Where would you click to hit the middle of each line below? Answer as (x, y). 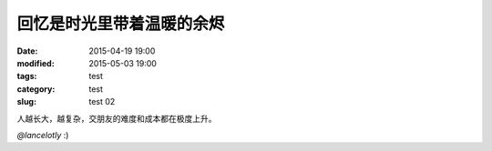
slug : (26, 102)
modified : (36, 63)
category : (36, 89)
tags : (27, 76)
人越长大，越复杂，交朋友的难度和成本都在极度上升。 (117, 118)
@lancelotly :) (43, 135)
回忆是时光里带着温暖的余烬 (121, 24)
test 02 (102, 102)
